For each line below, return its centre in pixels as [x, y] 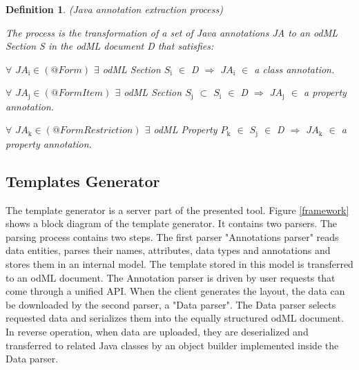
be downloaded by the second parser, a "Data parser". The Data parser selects [171, 304]
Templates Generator [83, 181]
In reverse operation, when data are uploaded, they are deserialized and [157, 332]
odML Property [185, 129]
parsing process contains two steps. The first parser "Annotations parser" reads [172, 236]
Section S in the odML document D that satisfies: [110, 46]
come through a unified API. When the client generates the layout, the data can [175, 291]
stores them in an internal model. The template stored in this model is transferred [179, 264]
